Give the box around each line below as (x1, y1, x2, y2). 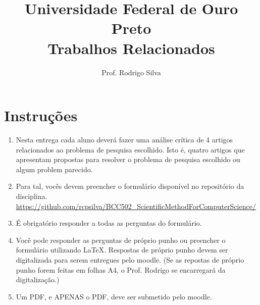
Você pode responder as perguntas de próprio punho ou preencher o (16, 234, 226, 245)
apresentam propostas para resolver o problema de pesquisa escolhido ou (16, 154, 240, 165)
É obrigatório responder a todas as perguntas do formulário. (16, 218, 202, 228)
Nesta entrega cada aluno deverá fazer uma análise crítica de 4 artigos (16, 134, 233, 145)
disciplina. (16, 191, 47, 201)
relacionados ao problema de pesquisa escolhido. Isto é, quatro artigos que (16, 144, 245, 155)
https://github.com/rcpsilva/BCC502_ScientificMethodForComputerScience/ (16, 200, 256, 211)
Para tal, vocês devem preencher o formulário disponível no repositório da (16, 181, 244, 191)
